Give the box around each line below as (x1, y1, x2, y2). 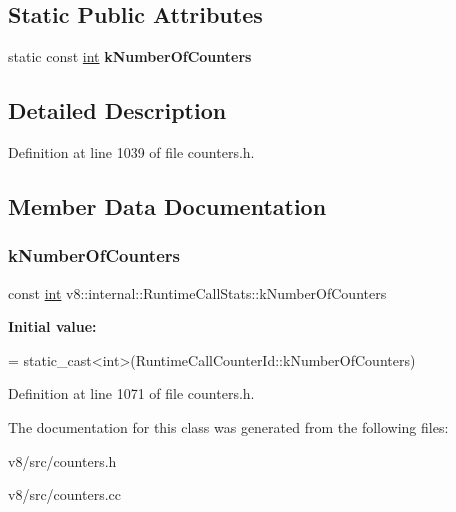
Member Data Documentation (8, 190, 327, 221)
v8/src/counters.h (8, 450, 117, 471)
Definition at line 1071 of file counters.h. (8, 383, 255, 404)
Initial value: (8, 316, 97, 337)
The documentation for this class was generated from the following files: (8, 416, 449, 437)
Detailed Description (8, 95, 227, 126)
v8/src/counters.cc (8, 484, 121, 505)
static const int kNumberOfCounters (8, 46, 252, 67)
